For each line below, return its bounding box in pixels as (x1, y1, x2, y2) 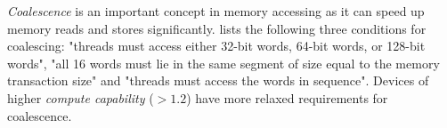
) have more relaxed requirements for (186, 88, 388, 107)
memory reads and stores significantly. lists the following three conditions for (7, 19, 427, 37)
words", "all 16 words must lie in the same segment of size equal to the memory (7, 53, 440, 72)
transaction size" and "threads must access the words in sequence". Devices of (7, 71, 429, 90)
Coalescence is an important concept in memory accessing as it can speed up (7, 2, 425, 20)
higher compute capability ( (7, 88, 154, 107)
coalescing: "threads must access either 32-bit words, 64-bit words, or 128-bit (7, 36, 426, 55)
